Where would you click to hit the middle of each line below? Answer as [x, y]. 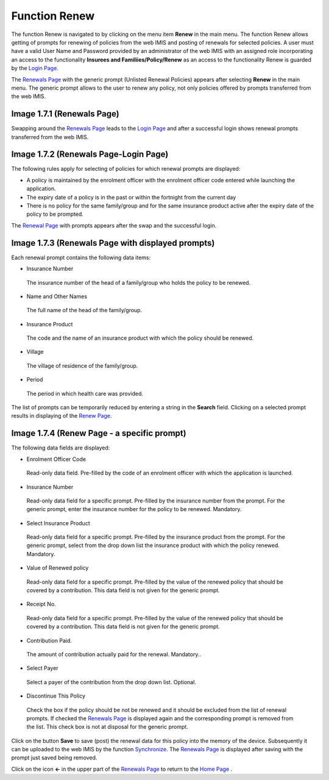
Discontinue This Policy [56, 696]
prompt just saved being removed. [54, 758]
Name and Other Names [57, 296]
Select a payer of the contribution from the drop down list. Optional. [111, 682]
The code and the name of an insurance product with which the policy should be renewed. [140, 338]
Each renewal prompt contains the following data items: [81, 257]
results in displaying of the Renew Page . [62, 416]
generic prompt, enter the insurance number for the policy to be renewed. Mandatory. [134, 509]
